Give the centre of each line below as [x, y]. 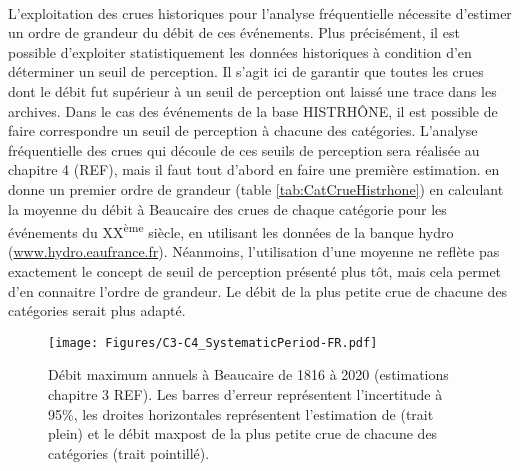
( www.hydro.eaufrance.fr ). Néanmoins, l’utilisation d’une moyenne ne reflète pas [254, 251]
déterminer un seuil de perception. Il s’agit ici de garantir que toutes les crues [246, 71]
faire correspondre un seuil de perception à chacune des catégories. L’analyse [243, 130]
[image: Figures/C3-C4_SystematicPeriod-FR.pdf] [213, 342]
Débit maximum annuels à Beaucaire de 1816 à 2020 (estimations [248, 374]
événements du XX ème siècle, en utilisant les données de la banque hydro [231, 230]
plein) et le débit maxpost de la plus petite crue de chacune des [243, 433]
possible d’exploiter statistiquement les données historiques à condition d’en [240, 51]
